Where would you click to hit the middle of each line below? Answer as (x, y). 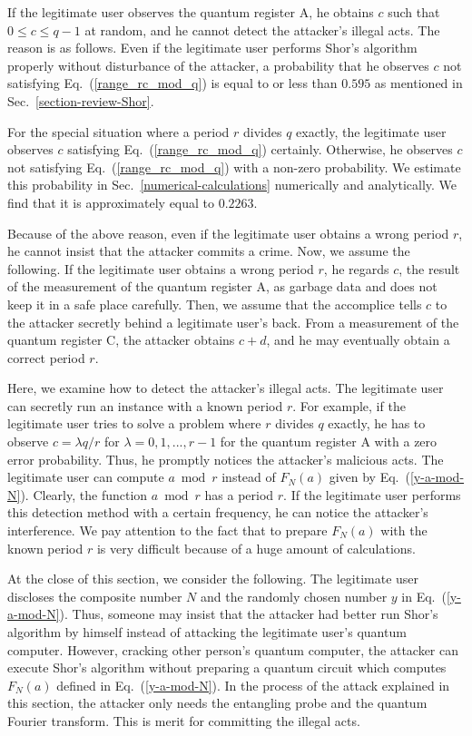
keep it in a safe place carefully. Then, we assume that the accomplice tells (215, 304)
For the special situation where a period (118, 131)
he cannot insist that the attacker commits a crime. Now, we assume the (209, 251)
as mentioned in (418, 83)
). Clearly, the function (84, 494)
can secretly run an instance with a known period (145, 405)
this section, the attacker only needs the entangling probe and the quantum (217, 703)
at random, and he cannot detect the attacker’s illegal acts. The (262, 29)
